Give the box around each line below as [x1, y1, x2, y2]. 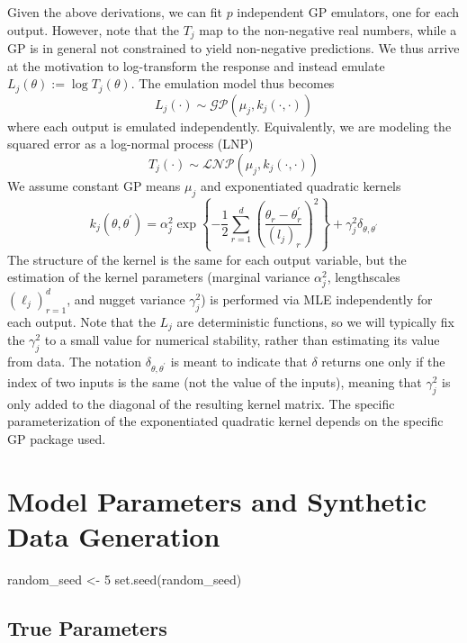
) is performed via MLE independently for [201, 289, 433, 308]
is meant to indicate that [170, 352, 308, 370]
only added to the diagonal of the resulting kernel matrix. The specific [7, 394, 395, 412]
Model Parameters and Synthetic [7, 482, 427, 519]
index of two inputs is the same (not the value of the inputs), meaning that [7, 372, 422, 391]
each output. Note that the [7, 312, 156, 331]
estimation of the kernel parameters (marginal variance [7, 267, 310, 286]
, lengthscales [327, 267, 400, 286]
